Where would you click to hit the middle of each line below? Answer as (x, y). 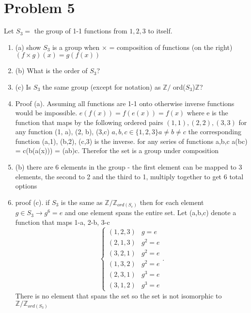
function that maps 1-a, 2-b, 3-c (63, 222)
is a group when (76, 47)
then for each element (172, 202)
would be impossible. (46, 113)
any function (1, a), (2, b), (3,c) (62, 132)
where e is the (207, 113)
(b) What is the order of (51, 70)
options (26, 186)
